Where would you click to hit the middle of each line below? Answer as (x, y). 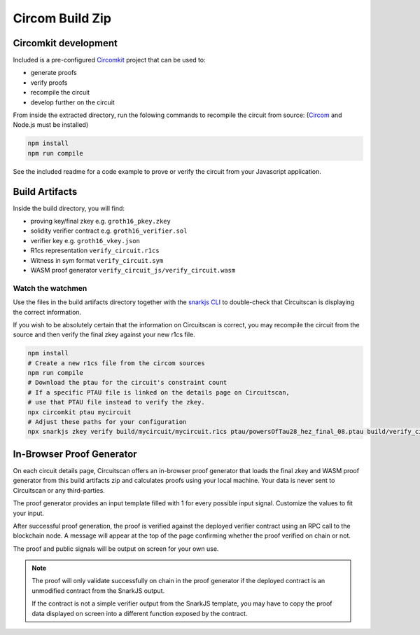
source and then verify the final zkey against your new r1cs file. (104, 335)
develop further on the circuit (72, 102)
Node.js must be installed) (51, 125)
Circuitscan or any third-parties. (59, 490)
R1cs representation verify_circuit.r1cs (95, 251)
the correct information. (47, 312)
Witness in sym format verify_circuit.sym (97, 260)
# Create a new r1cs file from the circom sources (117, 363)
